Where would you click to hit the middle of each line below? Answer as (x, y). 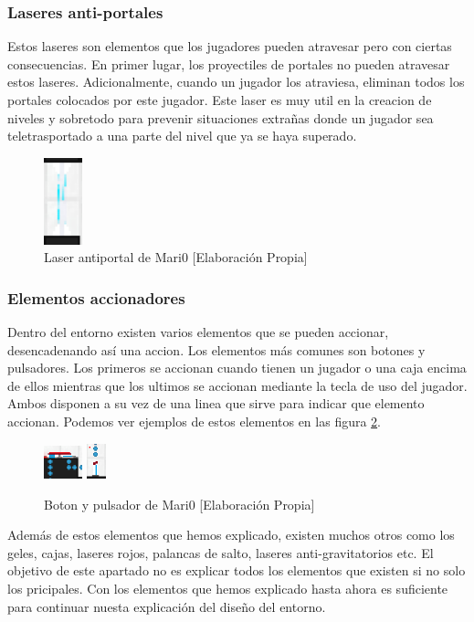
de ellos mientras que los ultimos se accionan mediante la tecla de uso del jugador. (237, 385)
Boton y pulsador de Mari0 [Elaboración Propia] (179, 504)
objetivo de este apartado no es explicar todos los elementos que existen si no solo (237, 570)
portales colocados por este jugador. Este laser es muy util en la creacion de (220, 100)
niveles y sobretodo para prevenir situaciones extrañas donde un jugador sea (221, 117)
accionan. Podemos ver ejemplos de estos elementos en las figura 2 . (195, 421)
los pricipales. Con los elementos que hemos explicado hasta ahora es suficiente (228, 588)
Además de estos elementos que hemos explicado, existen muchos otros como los (231, 535)
